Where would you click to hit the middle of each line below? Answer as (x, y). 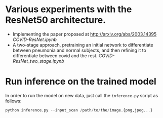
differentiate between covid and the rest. (55, 55)
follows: (13, 101)
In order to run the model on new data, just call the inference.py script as (82, 95)
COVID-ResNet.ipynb (35, 40)
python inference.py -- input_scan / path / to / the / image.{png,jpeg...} (79, 110)
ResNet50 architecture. (56, 20)
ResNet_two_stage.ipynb (38, 61)
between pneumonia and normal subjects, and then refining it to (79, 50)
